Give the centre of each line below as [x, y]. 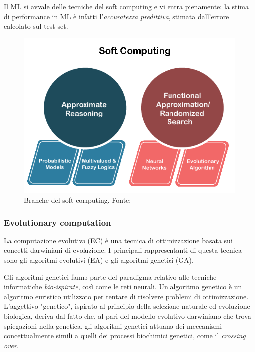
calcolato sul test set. [36, 26]
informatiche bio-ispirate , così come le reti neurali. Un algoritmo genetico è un [123, 287]
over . [11, 345]
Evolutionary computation [58, 222]
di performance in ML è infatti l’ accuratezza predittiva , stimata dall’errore [117, 16]
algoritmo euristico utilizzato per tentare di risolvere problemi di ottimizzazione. [126, 296]
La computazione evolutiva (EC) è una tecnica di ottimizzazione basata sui [118, 240]
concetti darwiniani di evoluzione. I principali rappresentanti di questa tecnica [123, 250]
